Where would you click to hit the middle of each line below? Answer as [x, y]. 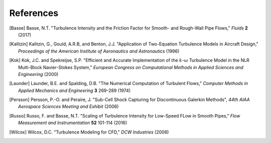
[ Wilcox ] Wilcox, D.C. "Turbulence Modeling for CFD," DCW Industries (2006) [89, 132]
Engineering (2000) [38, 74]
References [34, 13]
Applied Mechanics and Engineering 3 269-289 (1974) [74, 90]
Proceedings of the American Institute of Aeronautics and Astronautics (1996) [99, 51]
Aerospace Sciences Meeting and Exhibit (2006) [69, 106]
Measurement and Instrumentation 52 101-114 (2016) [73, 123]
